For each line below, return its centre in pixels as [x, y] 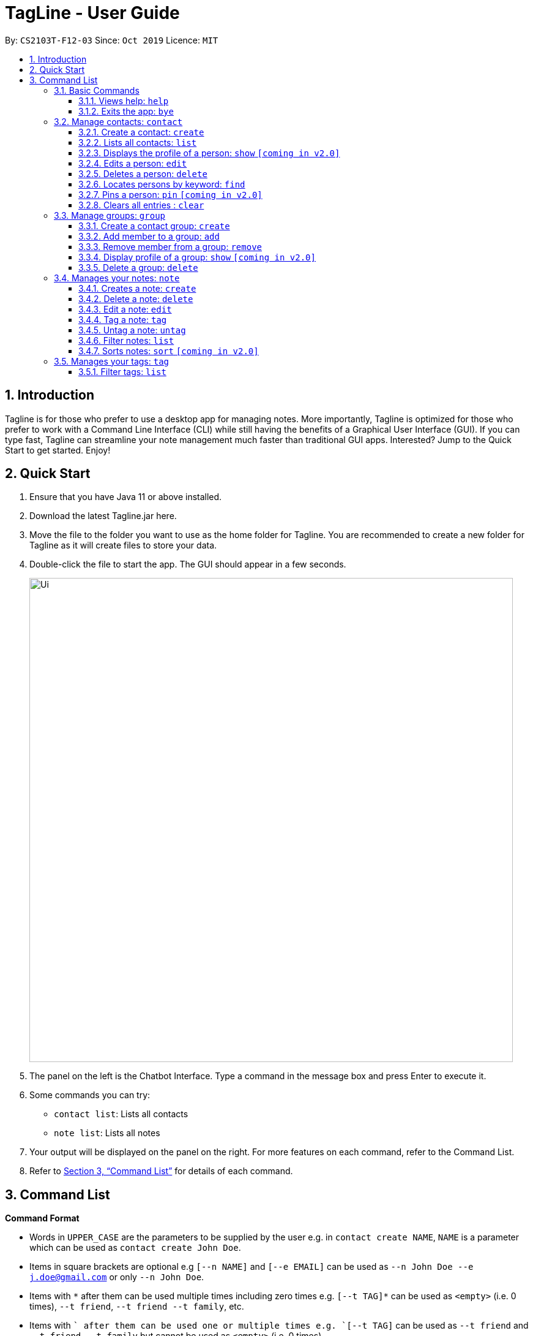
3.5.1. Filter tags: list [122, 371]
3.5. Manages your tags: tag [112, 361]
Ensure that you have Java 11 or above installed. [126, 497]
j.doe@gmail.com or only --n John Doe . [117, 1277]
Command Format [42, 1218]
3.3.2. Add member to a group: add [149, 236]
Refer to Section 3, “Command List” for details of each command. [161, 1171]
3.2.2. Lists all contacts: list [138, 142]
